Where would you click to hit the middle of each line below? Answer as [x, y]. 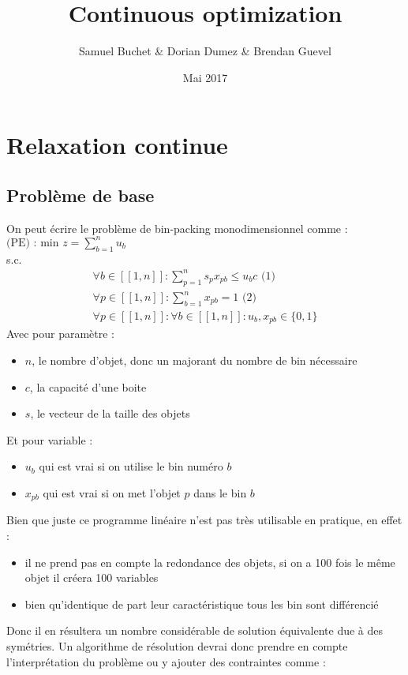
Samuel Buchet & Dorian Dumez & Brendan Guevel [205, 51]
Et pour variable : [50, 439]
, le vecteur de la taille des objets [110, 413]
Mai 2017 [205, 77]
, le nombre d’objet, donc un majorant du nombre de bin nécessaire [195, 360]
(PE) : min [33, 243]
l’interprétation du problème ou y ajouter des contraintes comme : [166, 661]
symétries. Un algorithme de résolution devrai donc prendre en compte [177, 645]
